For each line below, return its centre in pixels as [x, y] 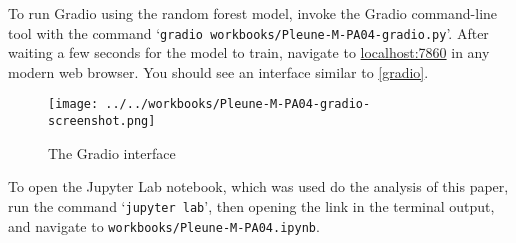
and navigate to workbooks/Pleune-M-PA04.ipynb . [164, 225]
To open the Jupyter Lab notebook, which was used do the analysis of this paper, [258, 186]
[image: [73, 104]
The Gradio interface [112, 152]
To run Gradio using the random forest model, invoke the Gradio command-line [253, 13]
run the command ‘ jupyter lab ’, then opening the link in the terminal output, [251, 205]
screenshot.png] [102, 121]
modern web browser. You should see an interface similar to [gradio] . [218, 71]
